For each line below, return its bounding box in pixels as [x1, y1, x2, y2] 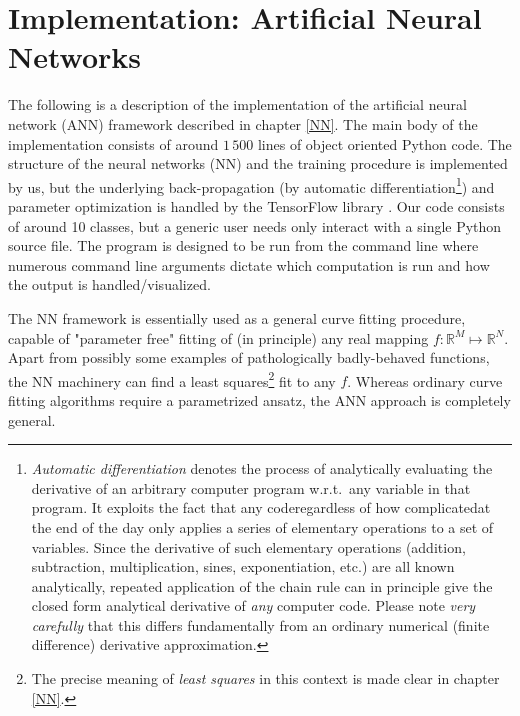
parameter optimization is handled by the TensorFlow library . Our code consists [8, 195, 505, 216]
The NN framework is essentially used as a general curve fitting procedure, [8, 307, 466, 328]
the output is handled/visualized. [8, 274, 211, 295]
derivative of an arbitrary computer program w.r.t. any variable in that [31, 477, 471, 498]
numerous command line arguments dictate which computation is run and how [8, 254, 490, 275]
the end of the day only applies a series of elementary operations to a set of [31, 516, 494, 537]
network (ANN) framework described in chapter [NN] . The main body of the [8, 113, 478, 134]
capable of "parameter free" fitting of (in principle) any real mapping [8, 327, 429, 348]
